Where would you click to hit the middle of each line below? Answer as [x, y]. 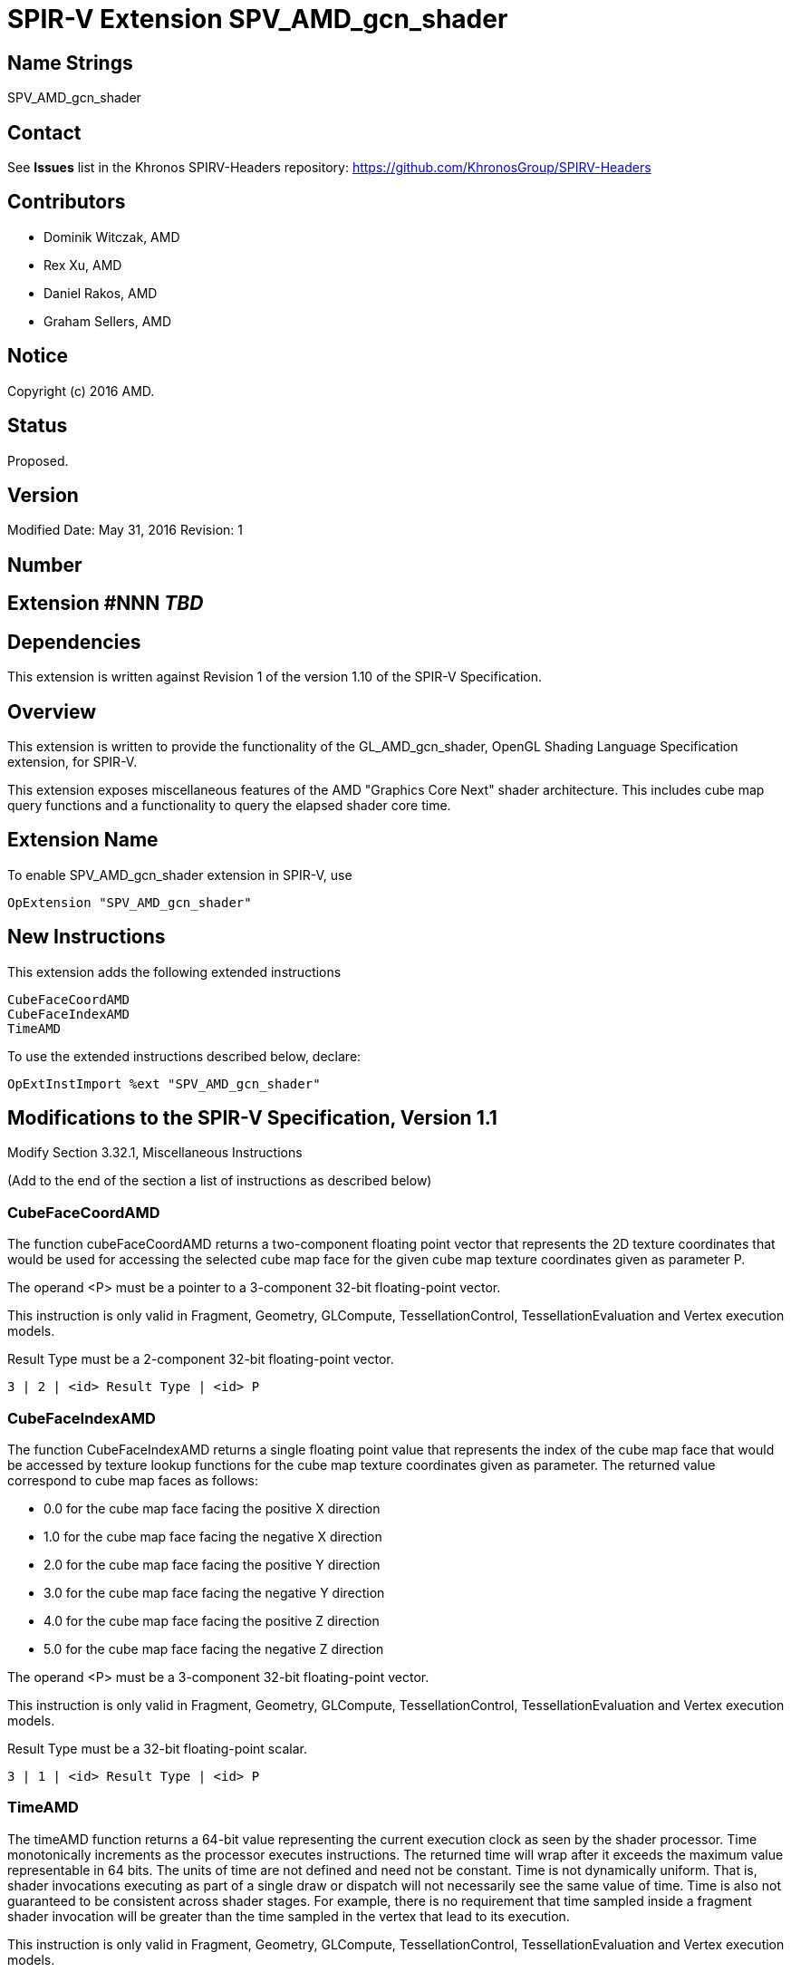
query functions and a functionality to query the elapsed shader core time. [229, 805]
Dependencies [74, 642]
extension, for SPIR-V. [72, 761]
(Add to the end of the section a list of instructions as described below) [220, 1181]
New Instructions [87, 937]
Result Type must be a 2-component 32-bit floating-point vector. [201, 1359]
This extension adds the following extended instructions [174, 971]
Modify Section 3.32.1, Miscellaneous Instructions [155, 1153]
